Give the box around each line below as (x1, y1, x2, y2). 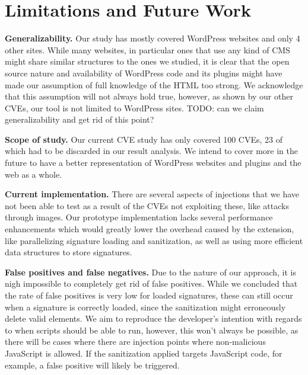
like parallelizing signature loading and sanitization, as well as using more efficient (5, 234, 303, 246)
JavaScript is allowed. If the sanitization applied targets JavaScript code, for (5, 347, 282, 359)
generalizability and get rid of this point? (5, 113, 154, 126)
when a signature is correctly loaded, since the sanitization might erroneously (5, 300, 286, 313)
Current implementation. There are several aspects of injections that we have (5, 188, 299, 200)
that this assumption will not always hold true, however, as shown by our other (5, 90, 293, 102)
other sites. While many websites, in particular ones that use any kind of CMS (5, 43, 290, 56)
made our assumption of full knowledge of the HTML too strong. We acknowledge (5, 78, 303, 91)
